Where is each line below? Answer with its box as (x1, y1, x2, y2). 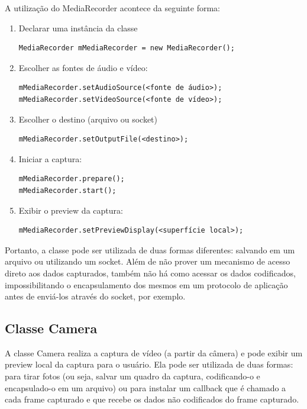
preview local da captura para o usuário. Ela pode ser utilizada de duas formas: (5, 358, 293, 371)
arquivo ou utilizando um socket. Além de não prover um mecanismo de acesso (5, 255, 290, 268)
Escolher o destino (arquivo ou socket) (18, 112, 158, 125)
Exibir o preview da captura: (18, 204, 123, 216)
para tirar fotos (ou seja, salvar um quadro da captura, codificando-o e (5, 370, 260, 382)
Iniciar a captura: (18, 152, 82, 165)
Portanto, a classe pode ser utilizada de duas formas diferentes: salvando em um (5, 243, 295, 256)
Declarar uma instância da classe (18, 21, 138, 34)
